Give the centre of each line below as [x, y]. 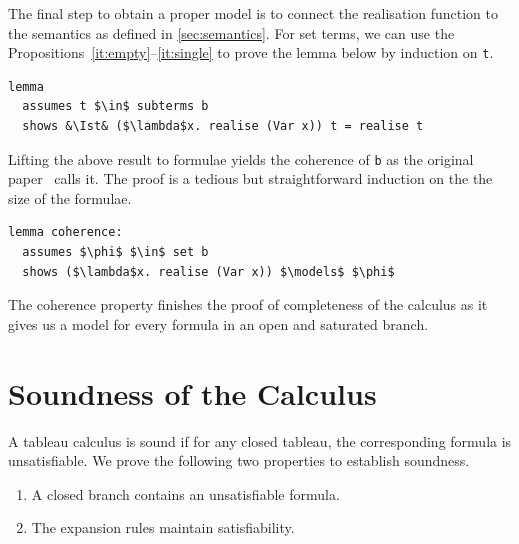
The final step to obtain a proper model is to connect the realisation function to [253, 13]
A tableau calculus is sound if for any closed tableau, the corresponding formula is [260, 440]
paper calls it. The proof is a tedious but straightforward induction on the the [250, 178]
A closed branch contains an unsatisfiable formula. [185, 493]
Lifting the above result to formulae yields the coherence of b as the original [241, 158]
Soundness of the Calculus [192, 392]
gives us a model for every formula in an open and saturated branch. [218, 323]
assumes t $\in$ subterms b [115, 106]
